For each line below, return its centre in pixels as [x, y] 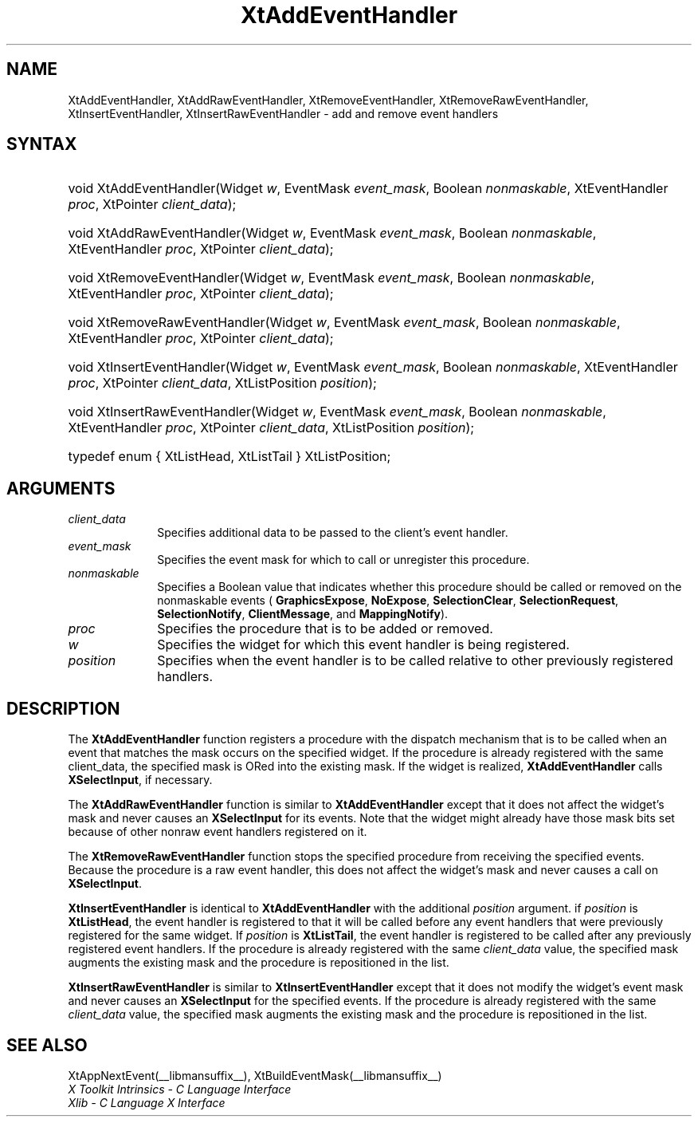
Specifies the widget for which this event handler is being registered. [363, 645]
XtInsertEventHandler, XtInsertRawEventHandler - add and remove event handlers [283, 113]
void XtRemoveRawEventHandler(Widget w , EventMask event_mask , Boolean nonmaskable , [344, 323]
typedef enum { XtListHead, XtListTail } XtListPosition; [229, 457]
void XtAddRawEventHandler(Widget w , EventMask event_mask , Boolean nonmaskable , [332, 233]
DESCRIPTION [63, 708]
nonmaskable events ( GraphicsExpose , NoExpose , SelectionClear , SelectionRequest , [388, 601]
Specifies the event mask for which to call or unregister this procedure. [343, 560]
